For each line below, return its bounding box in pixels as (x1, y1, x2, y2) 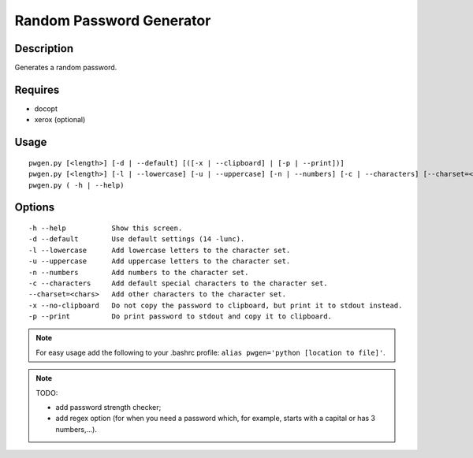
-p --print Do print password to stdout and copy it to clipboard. (28, 312, 333, 321)
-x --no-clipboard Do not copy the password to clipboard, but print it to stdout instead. (28, 300, 403, 310)
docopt (34, 103, 58, 114)
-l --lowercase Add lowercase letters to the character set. (28, 245, 291, 255)
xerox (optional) (34, 115, 86, 125)
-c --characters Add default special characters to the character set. (28, 278, 328, 288)
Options (14, 201, 55, 214)
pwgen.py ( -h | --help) (28, 181, 125, 189)
